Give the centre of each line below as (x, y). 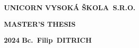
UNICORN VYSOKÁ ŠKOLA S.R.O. (70, 7)
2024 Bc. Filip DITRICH (48, 40)
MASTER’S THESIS (40, 24)
